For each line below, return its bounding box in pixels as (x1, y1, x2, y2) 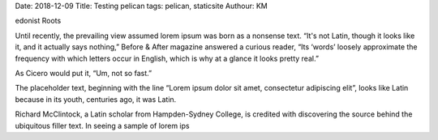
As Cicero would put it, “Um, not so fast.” (15, 68, 152, 78)
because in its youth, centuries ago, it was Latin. (15, 94, 177, 104)
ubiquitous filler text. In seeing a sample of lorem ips (15, 121, 190, 130)
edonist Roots (15, 16, 62, 26)
